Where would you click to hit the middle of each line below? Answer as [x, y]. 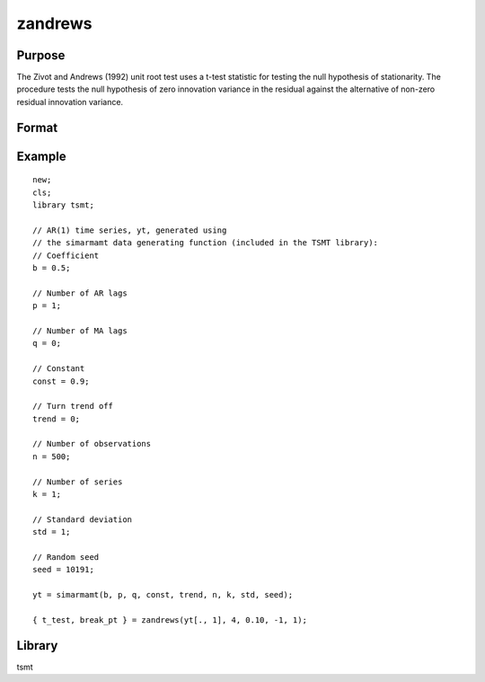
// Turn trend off [73, 406]
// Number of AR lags [80, 293]
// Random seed [66, 557]
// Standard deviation [83, 519]
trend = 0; [57, 419]
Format [37, 127]
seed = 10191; [63, 570]
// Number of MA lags [80, 331]
